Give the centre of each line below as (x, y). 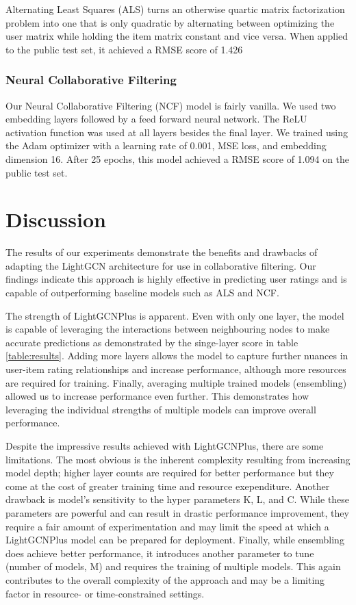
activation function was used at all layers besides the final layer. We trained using (177, 132)
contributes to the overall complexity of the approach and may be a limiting (165, 579)
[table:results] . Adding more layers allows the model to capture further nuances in (177, 356)
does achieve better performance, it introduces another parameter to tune (160, 553)
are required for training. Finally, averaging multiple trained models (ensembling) (176, 382)
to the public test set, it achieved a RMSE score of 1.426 (124, 49)
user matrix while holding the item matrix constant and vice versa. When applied (177, 36)
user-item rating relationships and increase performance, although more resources (176, 369)
